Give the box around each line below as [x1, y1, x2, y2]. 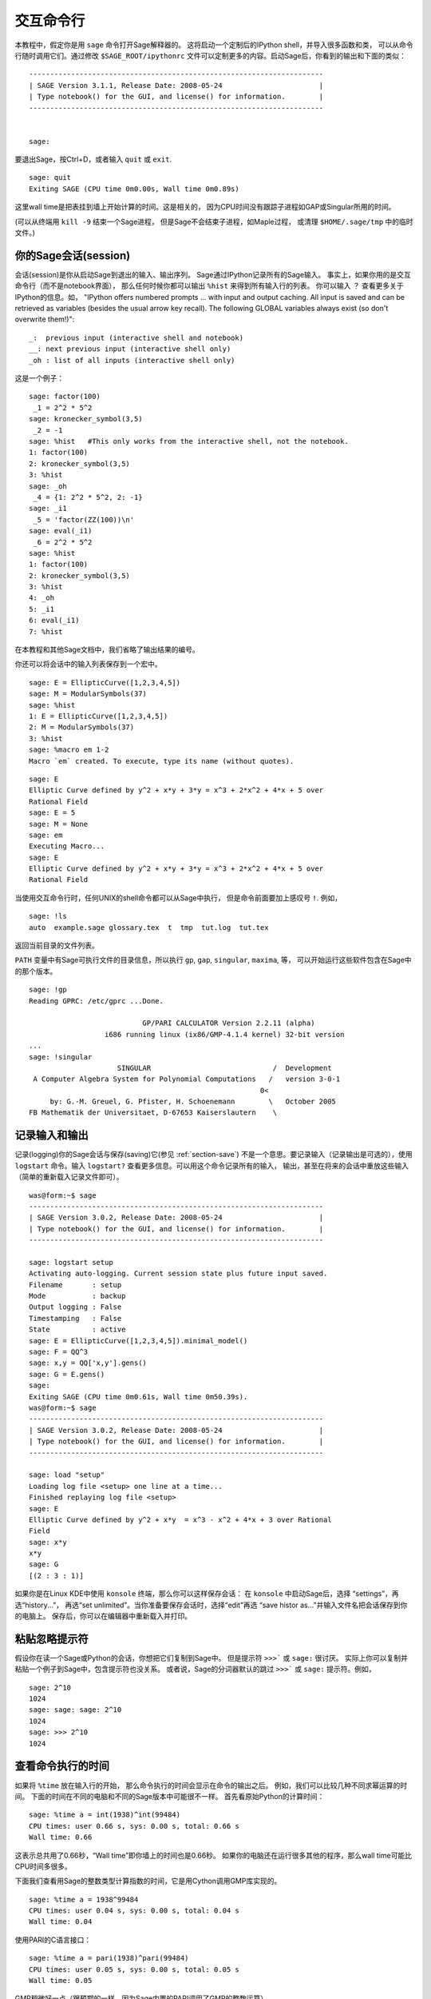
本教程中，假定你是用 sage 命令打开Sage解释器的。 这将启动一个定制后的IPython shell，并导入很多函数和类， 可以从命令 [14, 40, 413, 50]
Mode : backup [29, 1291, 126, 1301]
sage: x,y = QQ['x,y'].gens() [29, 1359, 148, 1367]
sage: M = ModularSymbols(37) [29, 689, 148, 699]
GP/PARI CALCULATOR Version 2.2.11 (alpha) [142, 1019, 315, 1027]
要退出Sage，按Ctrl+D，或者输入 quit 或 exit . [14, 154, 172, 164]
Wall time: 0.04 [29, 1917, 93, 1926]
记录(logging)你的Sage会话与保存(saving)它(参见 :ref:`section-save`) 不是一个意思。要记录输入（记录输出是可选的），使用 [14, 1150, 413, 1159]
